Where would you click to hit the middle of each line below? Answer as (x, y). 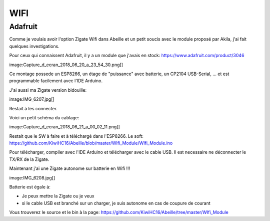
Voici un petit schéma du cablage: (44, 117)
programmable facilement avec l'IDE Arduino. (56, 81)
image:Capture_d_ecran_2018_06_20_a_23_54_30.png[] (66, 65)
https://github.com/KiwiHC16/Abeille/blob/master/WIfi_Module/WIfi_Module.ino (91, 143)
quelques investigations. (34, 46)
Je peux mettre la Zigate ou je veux (58, 196)
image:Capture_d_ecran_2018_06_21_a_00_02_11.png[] (64, 127)
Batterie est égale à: (30, 187)
